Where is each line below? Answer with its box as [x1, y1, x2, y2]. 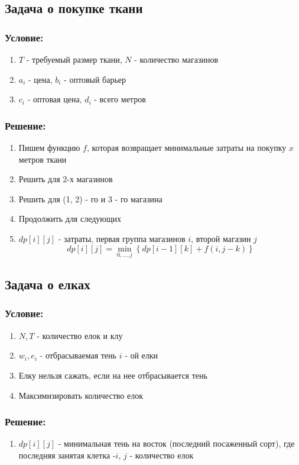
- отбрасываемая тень [40, 349, 116, 361]
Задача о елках [5, 275, 90, 293]
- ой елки [125, 349, 158, 361]
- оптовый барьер [64, 73, 126, 85]
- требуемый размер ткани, [26, 53, 122, 65]
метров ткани [18, 153, 67, 165]
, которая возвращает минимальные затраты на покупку [86, 141, 287, 153]
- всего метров [94, 93, 146, 105]
